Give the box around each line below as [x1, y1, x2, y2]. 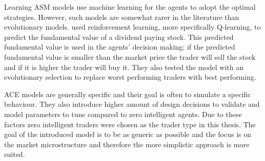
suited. [4, 149, 25, 159]
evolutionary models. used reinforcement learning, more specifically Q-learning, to [4, 21, 261, 32]
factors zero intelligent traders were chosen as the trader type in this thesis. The [4, 119, 256, 129]
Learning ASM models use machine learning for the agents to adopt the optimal [4, 2, 256, 12]
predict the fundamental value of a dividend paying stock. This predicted [4, 31, 234, 42]
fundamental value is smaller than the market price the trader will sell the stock [4, 51, 256, 62]
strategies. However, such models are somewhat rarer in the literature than [4, 11, 239, 22]
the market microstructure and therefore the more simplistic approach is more [4, 139, 250, 149]
